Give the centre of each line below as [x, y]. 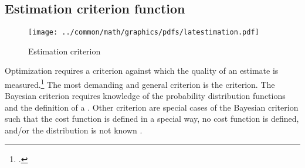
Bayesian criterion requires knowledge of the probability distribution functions [145, 96]
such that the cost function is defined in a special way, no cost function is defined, [152, 119]
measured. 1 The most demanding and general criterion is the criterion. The [140, 83]
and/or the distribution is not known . [74, 130]
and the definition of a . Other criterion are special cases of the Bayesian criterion [152, 107]
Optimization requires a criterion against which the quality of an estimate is [142, 71]
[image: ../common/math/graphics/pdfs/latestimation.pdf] [144, 32]
